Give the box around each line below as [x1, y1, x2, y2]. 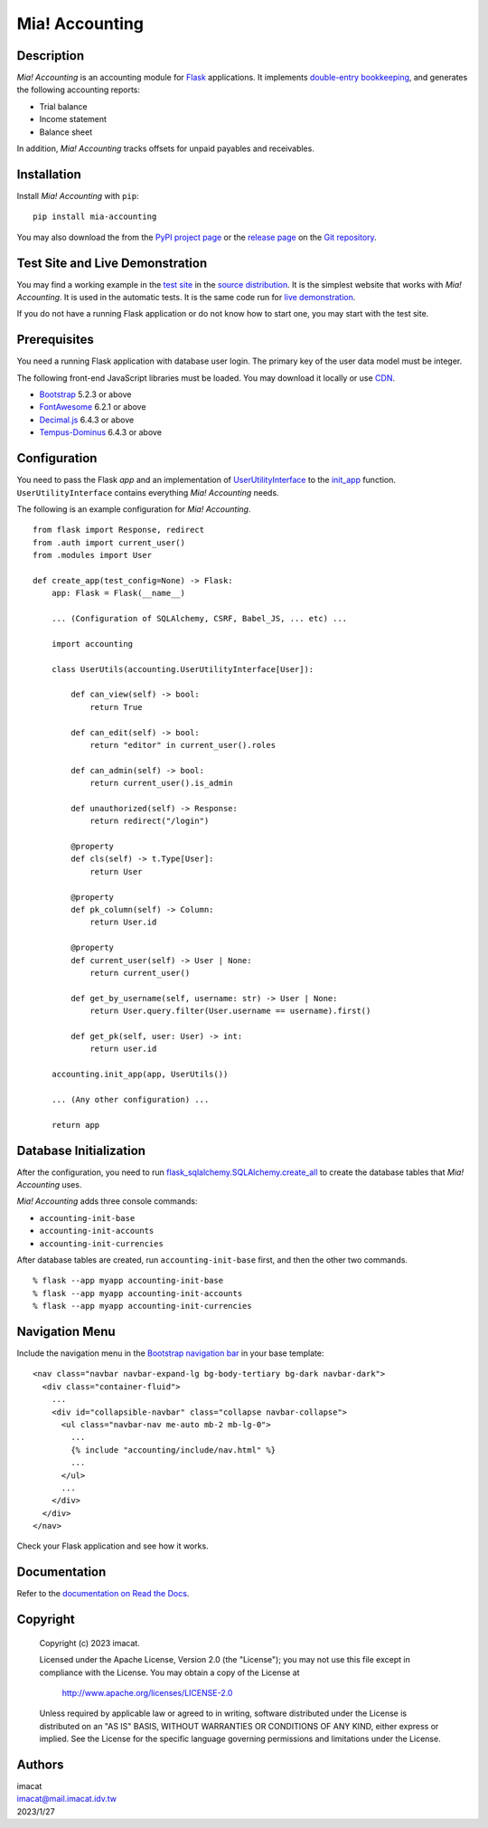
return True [89, 702, 143, 712]
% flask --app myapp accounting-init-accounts [33, 1288, 243, 1298]
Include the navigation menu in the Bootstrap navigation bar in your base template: [16, 1348, 324, 1359]
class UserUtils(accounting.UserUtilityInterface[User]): [51, 664, 314, 674]
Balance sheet [39, 127, 93, 137]
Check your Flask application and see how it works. [16, 1540, 209, 1551]
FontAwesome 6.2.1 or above [39, 402, 146, 412]
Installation [16, 166, 81, 182]
